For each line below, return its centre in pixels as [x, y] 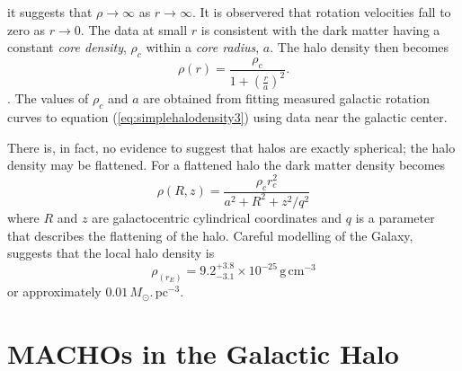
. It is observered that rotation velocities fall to [321, 12]
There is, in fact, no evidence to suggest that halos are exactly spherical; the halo [231, 147]
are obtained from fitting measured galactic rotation [286, 98]
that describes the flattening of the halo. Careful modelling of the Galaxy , [210, 235]
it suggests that [50, 12]
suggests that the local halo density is [111, 253]
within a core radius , [203, 47]
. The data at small [134, 29]
